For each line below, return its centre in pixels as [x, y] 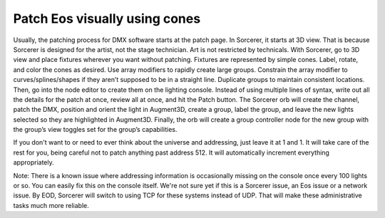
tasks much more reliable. [51, 205]
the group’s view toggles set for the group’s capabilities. [95, 130]
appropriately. [34, 162]
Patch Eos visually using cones [107, 19]
